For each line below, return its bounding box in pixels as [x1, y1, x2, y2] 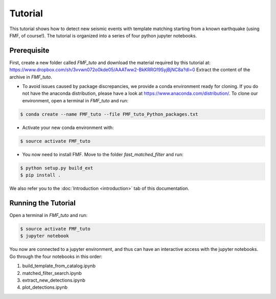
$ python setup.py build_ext [20, 165, 94, 171]
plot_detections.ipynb [22, 284, 68, 290]
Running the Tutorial [9, 199, 76, 207]
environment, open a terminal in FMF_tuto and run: [22, 97, 129, 103]
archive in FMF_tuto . [9, 74, 52, 80]
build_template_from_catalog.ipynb [22, 263, 96, 269]
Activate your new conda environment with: [22, 124, 114, 131]
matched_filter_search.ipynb [22, 270, 82, 276]
